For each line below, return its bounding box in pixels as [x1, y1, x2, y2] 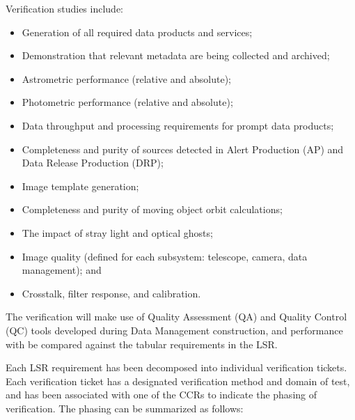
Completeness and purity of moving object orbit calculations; [22, 202, 283, 217]
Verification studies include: [6, 1, 123, 15]
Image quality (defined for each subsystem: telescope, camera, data [22, 249, 308, 263]
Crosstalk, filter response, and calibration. [22, 286, 201, 300]
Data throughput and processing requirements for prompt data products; [22, 118, 334, 132]
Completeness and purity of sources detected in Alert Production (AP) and [22, 141, 344, 156]
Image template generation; [22, 178, 139, 193]
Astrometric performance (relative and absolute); [22, 71, 231, 86]
